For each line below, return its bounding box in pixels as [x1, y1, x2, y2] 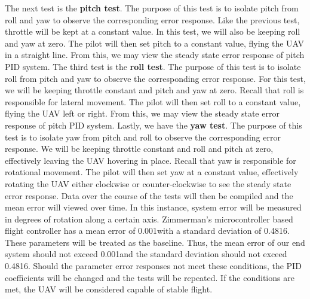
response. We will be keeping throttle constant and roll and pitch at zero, [5, 142, 274, 155]
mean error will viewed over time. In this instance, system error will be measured [5, 201, 302, 213]
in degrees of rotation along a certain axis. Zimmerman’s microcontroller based [5, 212, 293, 225]
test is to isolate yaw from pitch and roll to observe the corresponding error [5, 130, 281, 143]
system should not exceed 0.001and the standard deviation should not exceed [5, 248, 287, 260]
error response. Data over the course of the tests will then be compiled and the [5, 189, 293, 202]
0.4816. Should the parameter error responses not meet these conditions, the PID [5, 260, 302, 272]
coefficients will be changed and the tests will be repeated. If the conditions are [5, 271, 294, 283]
